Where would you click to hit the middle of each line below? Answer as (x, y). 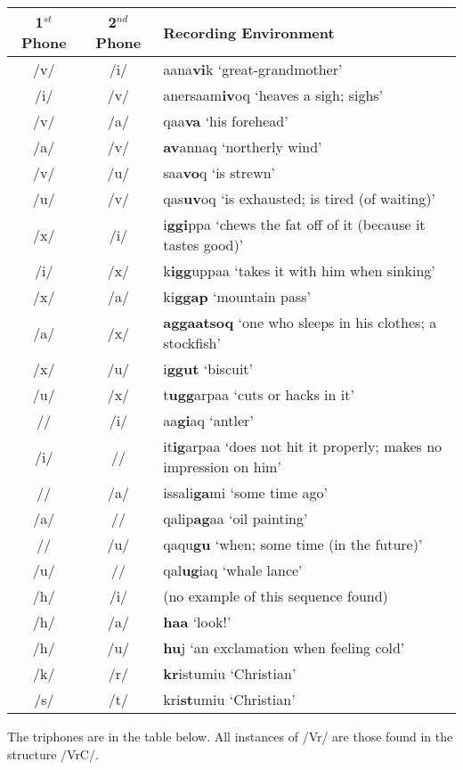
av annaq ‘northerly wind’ (243, 147)
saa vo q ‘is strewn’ (219, 172)
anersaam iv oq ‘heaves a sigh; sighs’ (273, 95)
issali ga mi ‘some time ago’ (245, 492)
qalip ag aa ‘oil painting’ (236, 518)
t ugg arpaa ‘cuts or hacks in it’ (259, 394)
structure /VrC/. (53, 754)
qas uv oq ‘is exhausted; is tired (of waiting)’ (299, 198)
